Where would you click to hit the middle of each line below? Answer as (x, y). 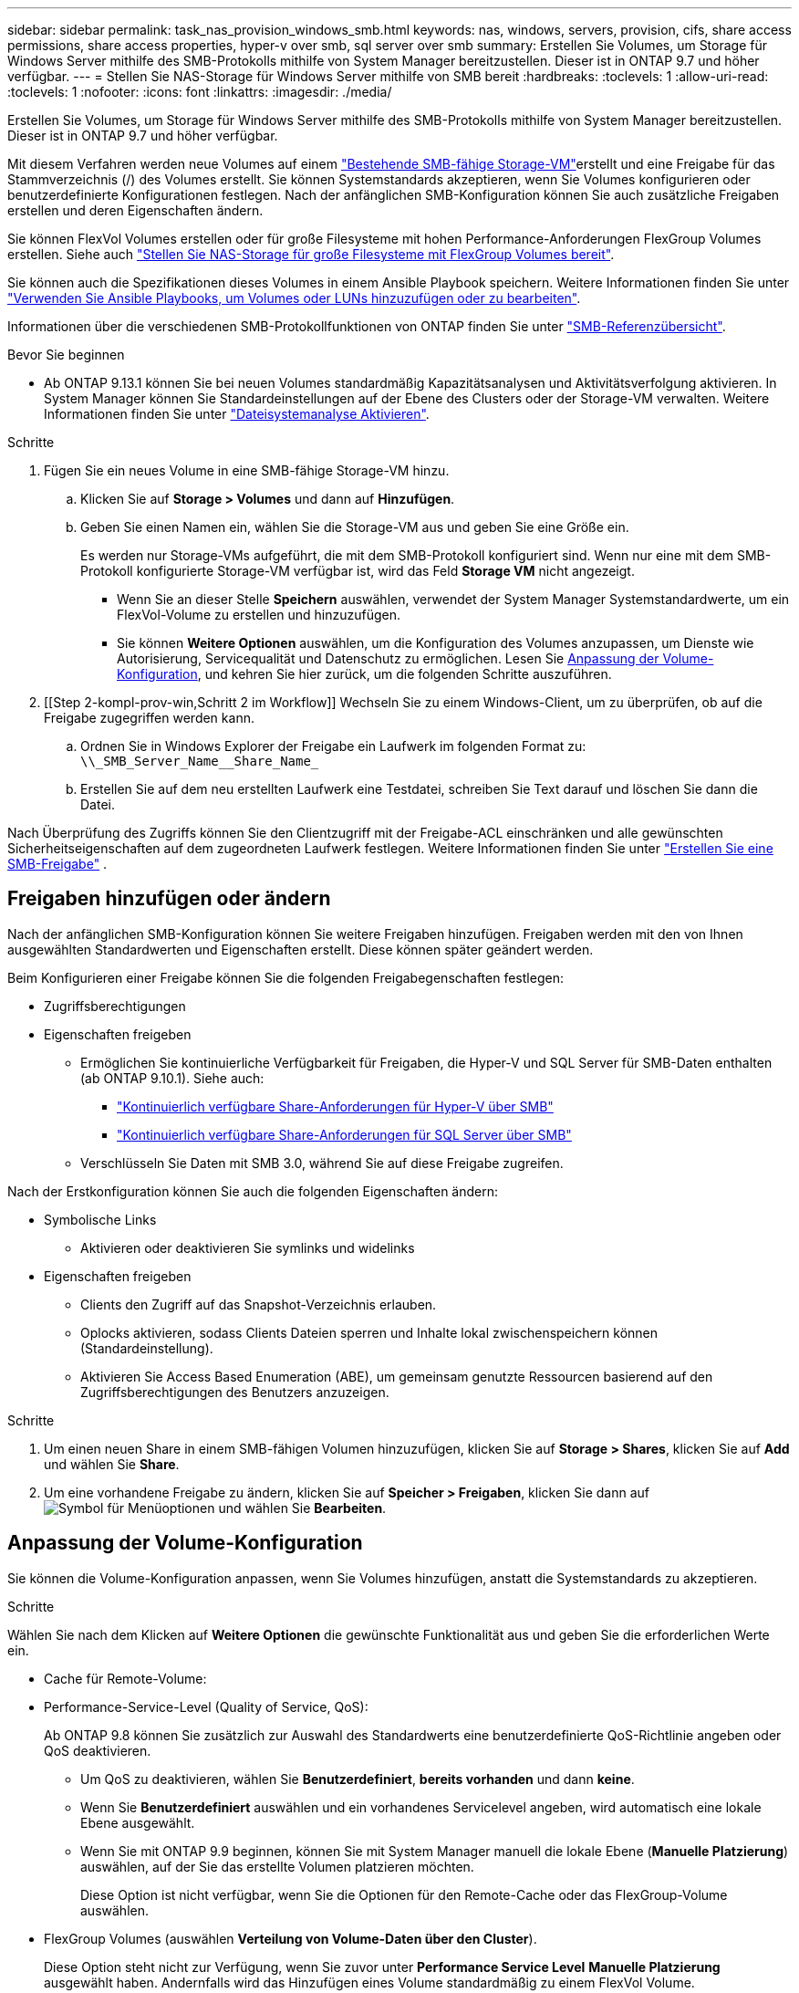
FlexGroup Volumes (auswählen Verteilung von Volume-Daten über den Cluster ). (291, 1938)
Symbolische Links (100, 1219)
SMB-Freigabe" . (57, 864)
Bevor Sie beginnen (66, 355)
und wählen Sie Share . (112, 1464)
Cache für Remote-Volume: (125, 1678)
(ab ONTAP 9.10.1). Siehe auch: (172, 1078)
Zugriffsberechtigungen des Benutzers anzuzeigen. (235, 1392)
